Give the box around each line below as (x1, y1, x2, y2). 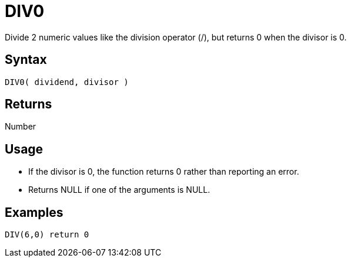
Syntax (5, 52, 47, 67)
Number (5, 121, 36, 132)
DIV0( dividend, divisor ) (5, 77, 129, 87)
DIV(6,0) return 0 (5, 230, 89, 240)
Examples (5, 205, 63, 220)
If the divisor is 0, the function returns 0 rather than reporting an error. (28, 166, 299, 177)
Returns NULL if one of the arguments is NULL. (28, 185, 210, 195)
